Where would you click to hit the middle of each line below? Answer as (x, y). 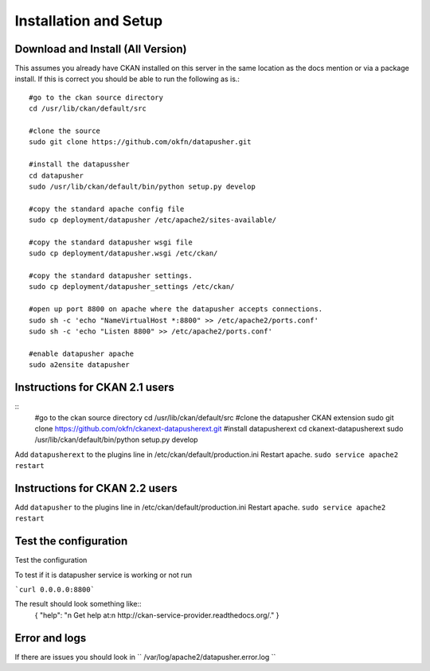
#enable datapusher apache (82, 353)
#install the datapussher (80, 164)
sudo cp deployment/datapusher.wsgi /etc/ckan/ (123, 254)
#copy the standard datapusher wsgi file (111, 242)
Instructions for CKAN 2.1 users (95, 387)
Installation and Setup (89, 21)
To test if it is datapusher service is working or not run (104, 575)
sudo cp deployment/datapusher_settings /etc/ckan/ (132, 287)
